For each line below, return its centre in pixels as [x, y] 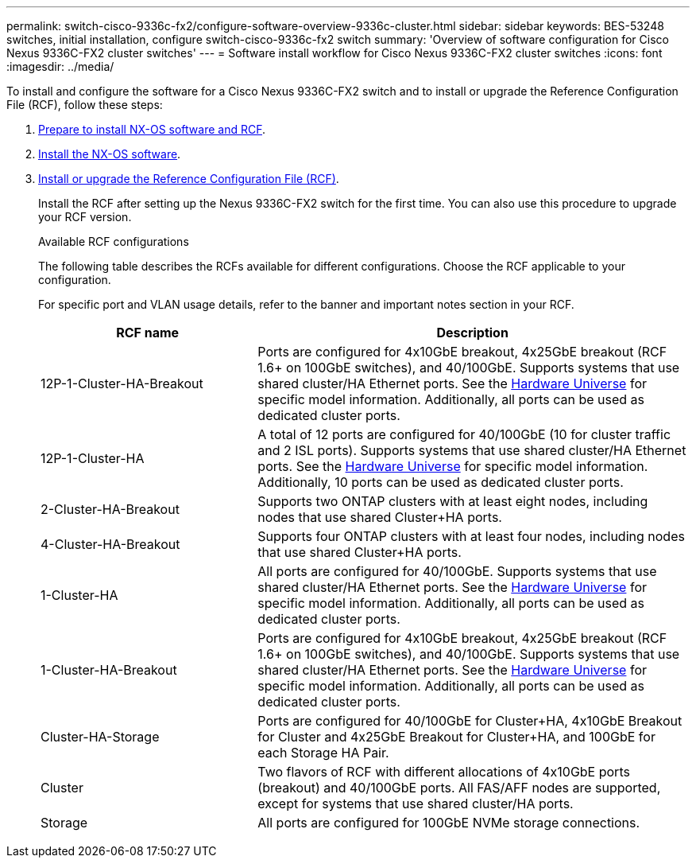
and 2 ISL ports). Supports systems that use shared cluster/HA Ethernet [472, 450]
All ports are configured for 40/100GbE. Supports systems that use [457, 571]
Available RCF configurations [114, 241]
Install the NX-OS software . [110, 154]
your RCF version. [85, 217]
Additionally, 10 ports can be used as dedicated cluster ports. [441, 482]
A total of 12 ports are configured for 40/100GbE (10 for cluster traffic [464, 434]
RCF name [148, 333]
